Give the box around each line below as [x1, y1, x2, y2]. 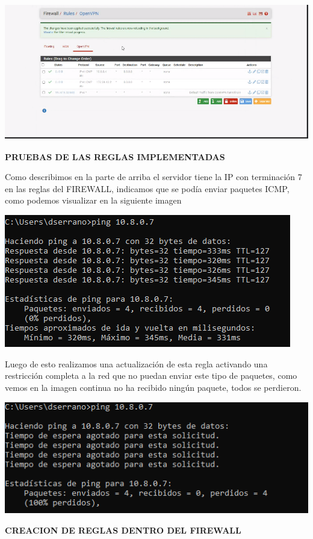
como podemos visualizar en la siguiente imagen [5, 194, 182, 207]
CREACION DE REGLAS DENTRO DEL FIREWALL [5, 523, 241, 536]
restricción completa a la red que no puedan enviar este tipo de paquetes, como [5, 369, 297, 382]
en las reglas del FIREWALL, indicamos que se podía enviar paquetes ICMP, [5, 182, 290, 195]
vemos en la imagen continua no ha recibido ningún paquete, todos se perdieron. [5, 381, 302, 393]
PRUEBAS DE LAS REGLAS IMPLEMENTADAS [5, 150, 225, 163]
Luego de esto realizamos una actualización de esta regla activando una [5, 357, 268, 370]
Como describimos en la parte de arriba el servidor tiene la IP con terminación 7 [5, 170, 302, 183]
